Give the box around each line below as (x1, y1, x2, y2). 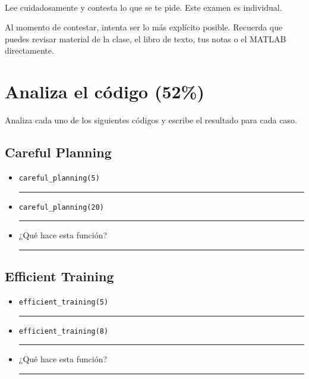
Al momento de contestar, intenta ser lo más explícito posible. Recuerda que (5, 21, 283, 33)
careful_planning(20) (18, 203, 104, 212)
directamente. (5, 44, 54, 57)
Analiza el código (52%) (5, 79, 204, 104)
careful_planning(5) (18, 173, 100, 182)
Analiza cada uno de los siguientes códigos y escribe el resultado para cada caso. (5, 114, 297, 126)
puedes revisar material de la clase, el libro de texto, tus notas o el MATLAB (5, 32, 286, 45)
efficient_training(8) (18, 327, 109, 335)
